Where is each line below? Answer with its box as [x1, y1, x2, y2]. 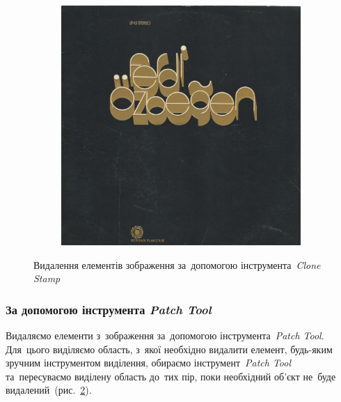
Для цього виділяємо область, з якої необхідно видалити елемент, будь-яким [6, 341, 333, 356]
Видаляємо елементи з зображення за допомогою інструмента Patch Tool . [6, 328, 324, 342]
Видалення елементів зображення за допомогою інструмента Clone [33, 257, 321, 272]
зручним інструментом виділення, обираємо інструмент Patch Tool [6, 355, 292, 370]
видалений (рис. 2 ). [6, 382, 92, 397]
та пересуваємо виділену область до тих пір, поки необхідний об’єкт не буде [6, 369, 336, 383]
